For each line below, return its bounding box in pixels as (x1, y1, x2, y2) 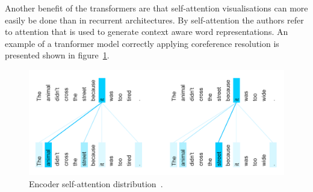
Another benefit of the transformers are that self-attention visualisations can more (5, 2, 308, 14)
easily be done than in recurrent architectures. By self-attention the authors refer (5, 13, 304, 26)
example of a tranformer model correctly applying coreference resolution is (5, 37, 279, 49)
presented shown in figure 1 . (5, 49, 110, 61)
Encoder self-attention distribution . (29, 177, 163, 190)
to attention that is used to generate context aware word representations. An (5, 25, 288, 38)
